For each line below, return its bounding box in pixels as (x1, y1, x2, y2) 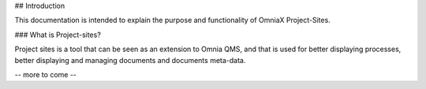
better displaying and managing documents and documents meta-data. (14, 55, 246, 65)
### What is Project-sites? (14, 30, 102, 39)
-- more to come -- (14, 69, 77, 79)
